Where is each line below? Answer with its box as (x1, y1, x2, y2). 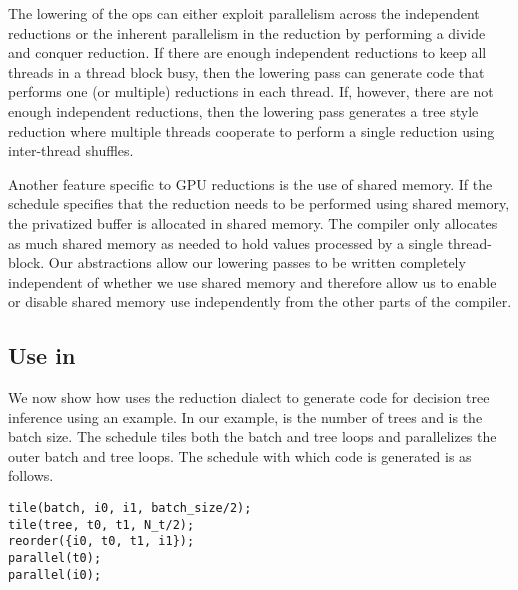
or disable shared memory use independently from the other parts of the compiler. (8, 291, 512, 312)
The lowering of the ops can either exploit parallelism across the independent (8, 3, 480, 23)
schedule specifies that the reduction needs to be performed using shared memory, (8, 193, 510, 214)
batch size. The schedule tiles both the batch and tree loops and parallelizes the (8, 426, 497, 447)
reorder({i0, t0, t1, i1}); (8, 534, 195, 549)
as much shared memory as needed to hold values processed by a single (8, 232, 443, 253)
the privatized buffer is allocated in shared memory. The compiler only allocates (8, 212, 498, 233)
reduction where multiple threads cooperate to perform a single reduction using (8, 120, 495, 141)
